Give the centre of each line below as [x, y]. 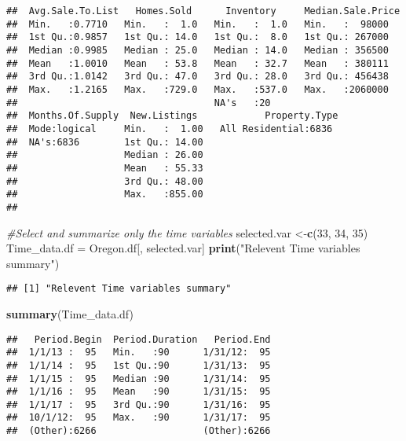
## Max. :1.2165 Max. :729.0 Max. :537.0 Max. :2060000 [198, 89]
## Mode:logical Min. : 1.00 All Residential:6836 [170, 129]
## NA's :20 [139, 103]
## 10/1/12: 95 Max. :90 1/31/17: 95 [139, 418]
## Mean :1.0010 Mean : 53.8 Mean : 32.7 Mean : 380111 [198, 63]
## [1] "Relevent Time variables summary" [119, 289]
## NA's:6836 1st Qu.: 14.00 [105, 142]
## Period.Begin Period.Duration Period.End [139, 339]
